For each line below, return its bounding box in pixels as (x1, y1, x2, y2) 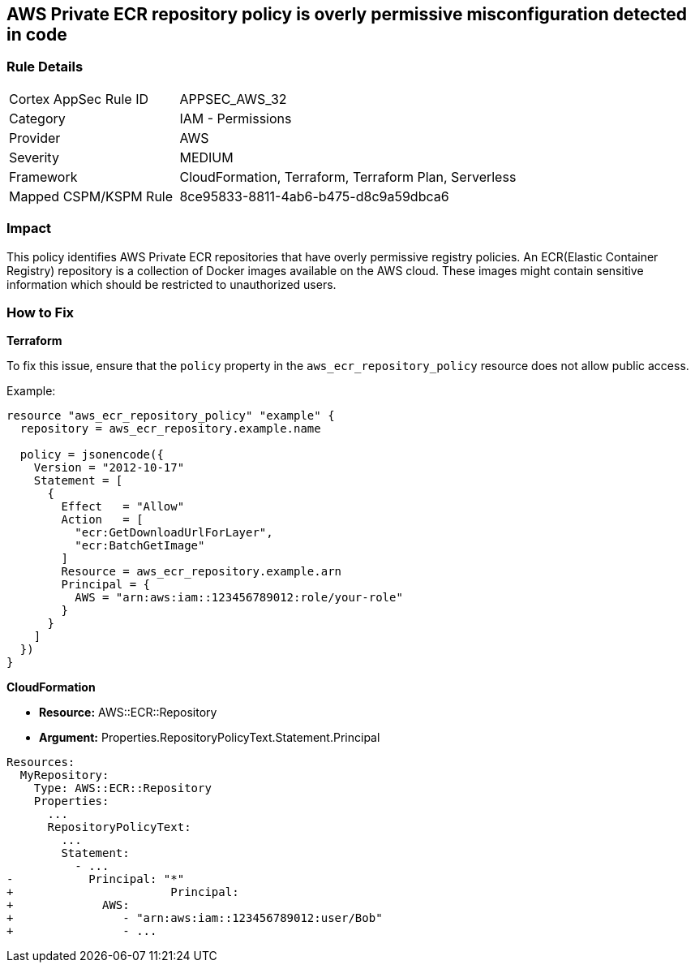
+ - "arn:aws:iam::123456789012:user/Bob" (6, 911, 383, 925)
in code (6, 24, 67, 45)
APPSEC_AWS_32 (179, 90, 287, 107)
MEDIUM (179, 149, 234, 166)
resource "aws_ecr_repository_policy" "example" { (6, 409, 335, 423)
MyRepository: (19, 769, 109, 782)
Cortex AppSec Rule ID (9, 90, 149, 107)
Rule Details (6, 58, 84, 75)
